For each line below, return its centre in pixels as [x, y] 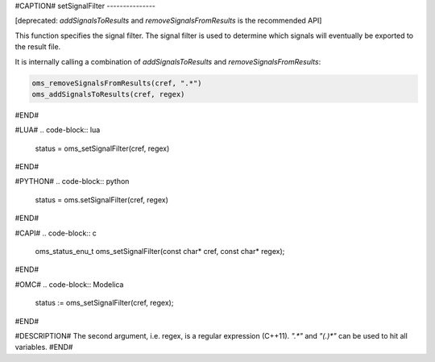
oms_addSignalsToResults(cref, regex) [108, 94]
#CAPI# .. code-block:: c [56, 233]
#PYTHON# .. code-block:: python [72, 181]
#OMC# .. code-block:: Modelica [69, 284]
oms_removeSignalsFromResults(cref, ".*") [117, 83]
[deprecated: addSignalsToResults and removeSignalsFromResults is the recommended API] [168, 21]
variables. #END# [44, 347]
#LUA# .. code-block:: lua [58, 130]
